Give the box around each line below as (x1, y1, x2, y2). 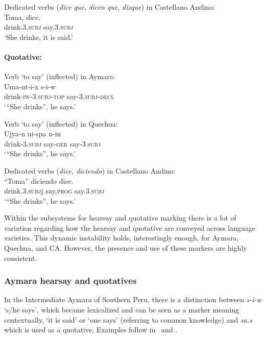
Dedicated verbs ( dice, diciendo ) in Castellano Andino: (4, 165, 176, 176)
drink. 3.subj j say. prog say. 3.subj (4, 185, 105, 196)
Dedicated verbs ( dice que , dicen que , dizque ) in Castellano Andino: (4, 2, 215, 12)
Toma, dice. (4, 11, 41, 22)
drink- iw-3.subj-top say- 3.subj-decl (4, 91, 114, 102)
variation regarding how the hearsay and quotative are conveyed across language (4, 222, 256, 233)
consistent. (4, 252, 37, 263)
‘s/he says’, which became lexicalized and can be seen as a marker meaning (4, 304, 239, 315)
